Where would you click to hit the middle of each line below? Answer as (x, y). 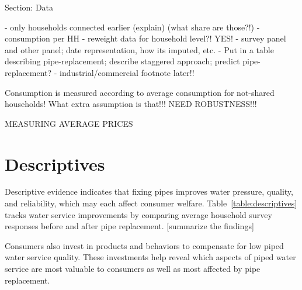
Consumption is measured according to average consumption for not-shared (140, 92)
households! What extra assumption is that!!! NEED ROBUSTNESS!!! (131, 104)
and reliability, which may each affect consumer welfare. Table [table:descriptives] (151, 203)
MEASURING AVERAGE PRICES (69, 123)
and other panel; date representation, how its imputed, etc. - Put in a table (139, 49)
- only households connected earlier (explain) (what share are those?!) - (132, 27)
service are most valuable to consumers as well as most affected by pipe (133, 269)
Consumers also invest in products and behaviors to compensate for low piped (144, 245)
